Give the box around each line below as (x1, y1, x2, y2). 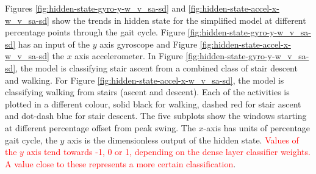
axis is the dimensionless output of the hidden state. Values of (67, 133, 299, 146)
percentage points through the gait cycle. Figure (5, 26, 185, 38)
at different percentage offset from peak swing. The (5, 121, 196, 134)
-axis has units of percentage (203, 121, 311, 134)
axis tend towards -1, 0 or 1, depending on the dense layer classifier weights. (26, 145, 311, 158)
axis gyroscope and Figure (99, 37, 198, 50)
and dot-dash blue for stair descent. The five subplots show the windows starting (5, 109, 307, 122)
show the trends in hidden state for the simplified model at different (52, 13, 306, 26)
